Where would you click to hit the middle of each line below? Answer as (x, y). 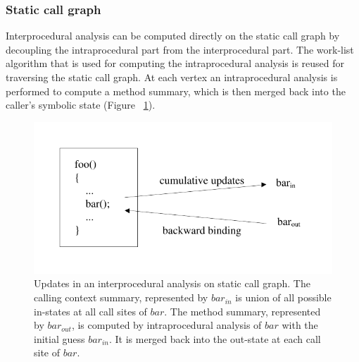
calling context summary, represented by (121, 297)
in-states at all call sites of (90, 311)
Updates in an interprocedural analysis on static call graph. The (172, 283)
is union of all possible (283, 297)
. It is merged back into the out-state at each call (215, 338)
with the (300, 325)
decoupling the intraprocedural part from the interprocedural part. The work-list (180, 49)
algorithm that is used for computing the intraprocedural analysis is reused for (175, 63)
